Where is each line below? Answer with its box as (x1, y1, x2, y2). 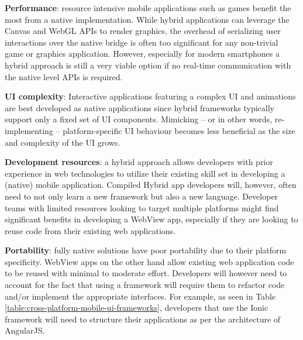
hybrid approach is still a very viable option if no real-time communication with (5, 59, 291, 71)
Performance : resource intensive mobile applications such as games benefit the (5, 2, 291, 13)
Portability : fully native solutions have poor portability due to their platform (5, 244, 287, 256)
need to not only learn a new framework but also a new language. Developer (5, 190, 278, 202)
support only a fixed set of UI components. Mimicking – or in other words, (5, 113, 273, 125)
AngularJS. (5, 324, 45, 336)
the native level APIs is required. (5, 70, 123, 83)
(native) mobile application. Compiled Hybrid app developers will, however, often (5, 178, 297, 191)
